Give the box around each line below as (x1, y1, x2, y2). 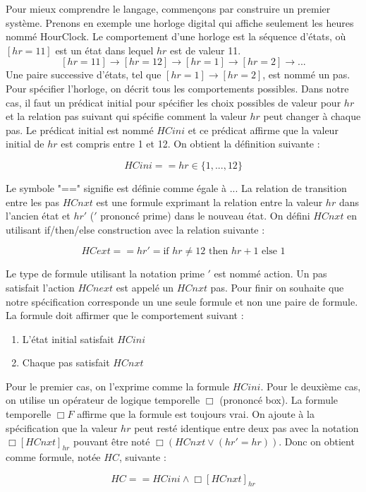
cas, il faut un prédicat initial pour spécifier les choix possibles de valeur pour (6, 95, 341, 109)
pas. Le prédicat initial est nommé (6, 122, 154, 137)
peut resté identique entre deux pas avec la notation (134, 420, 359, 435)
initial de (6, 136, 44, 151)
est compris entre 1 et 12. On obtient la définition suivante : (61, 136, 320, 151)
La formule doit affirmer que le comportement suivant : (6, 308, 244, 323)
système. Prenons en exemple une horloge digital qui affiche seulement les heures (6, 15, 354, 30)
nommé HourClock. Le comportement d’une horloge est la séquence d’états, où (6, 29, 346, 44)
